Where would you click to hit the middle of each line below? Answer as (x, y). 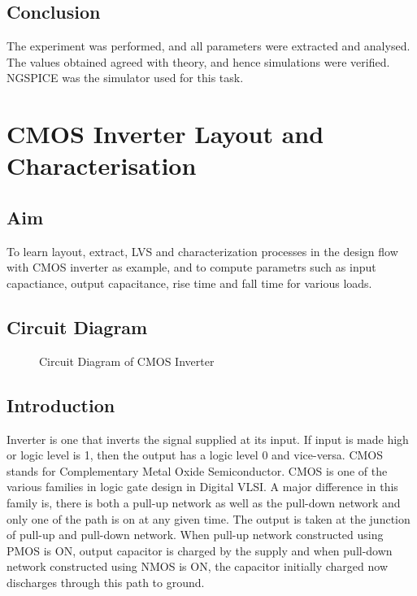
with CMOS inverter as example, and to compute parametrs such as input (191, 267)
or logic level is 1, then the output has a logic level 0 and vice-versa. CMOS (195, 455)
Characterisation (102, 165)
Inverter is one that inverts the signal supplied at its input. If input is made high (208, 439)
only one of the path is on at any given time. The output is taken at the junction (208, 518)
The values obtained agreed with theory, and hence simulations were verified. (198, 61)
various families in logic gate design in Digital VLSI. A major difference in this (202, 487)
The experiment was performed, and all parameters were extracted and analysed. (208, 46)
